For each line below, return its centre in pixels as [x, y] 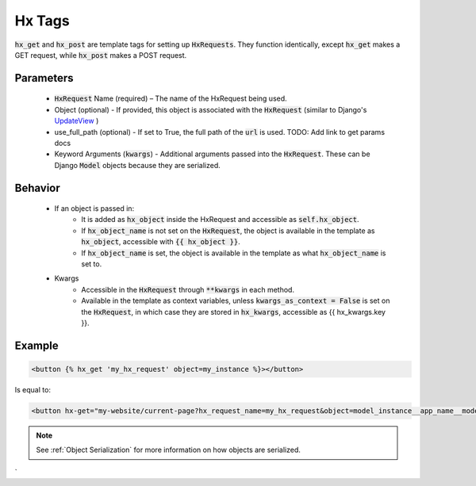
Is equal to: [33, 389]
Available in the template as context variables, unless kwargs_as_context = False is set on [236, 300]
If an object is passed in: [94, 209]
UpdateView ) [77, 121]
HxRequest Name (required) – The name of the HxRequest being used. [171, 98]
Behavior [38, 188]
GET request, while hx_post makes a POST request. [101, 55]
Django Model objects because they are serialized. [138, 165]
